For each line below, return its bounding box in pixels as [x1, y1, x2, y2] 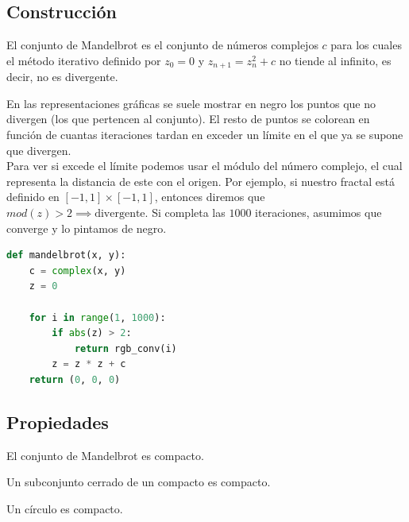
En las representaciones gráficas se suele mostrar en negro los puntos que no [6, 95, 376, 111]
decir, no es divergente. [6, 68, 118, 85]
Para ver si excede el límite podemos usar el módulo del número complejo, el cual [6, 157, 403, 174]
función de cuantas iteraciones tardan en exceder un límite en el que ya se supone [6, 126, 403, 143]
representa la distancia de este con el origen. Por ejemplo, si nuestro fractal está [6, 172, 395, 189]
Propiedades [6, 409, 109, 434]
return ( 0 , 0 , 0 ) [29, 373, 121, 385]
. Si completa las [145, 204, 226, 220]
